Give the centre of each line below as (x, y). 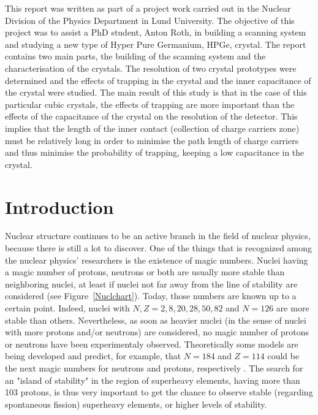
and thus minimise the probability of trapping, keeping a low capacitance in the (155, 152)
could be (283, 356)
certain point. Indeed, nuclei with (67, 308)
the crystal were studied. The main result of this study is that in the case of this (156, 92)
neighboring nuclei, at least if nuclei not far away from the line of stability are (151, 284)
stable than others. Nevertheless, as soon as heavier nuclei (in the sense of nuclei (156, 320)
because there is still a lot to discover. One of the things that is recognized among (159, 248)
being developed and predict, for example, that (93, 356)
